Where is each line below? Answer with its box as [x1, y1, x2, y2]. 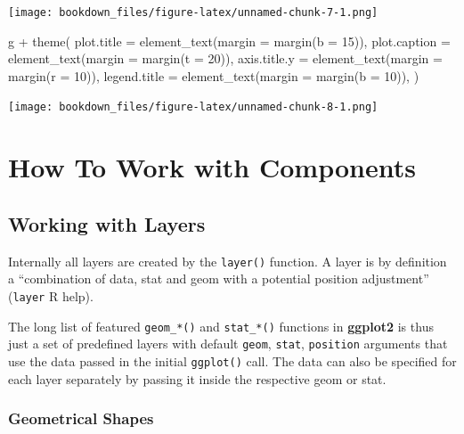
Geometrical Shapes [8, 407, 154, 430]
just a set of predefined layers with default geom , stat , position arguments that [8, 334, 448, 353]
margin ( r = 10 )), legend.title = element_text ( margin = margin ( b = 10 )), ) [8, 66, 419, 85]
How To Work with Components [8, 149, 416, 185]
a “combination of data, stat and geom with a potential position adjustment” [8, 269, 429, 288]
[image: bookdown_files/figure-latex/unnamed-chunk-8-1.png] [8, 101, 379, 114]
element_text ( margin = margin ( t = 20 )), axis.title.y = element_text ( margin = [8, 49, 443, 68]
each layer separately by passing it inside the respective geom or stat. [8, 369, 387, 388]
